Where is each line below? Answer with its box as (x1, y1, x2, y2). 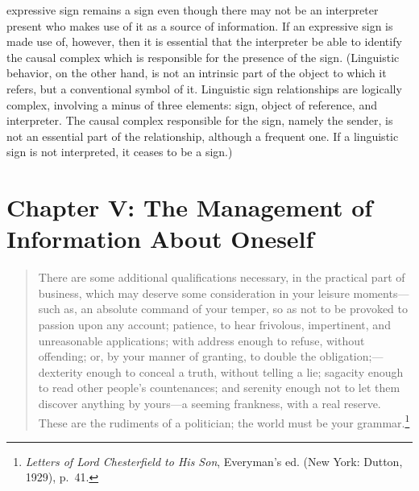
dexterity (38, 363, 83, 380)
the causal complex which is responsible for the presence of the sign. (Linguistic (6, 48, 400, 65)
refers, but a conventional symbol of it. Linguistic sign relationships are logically (6, 80, 402, 97)
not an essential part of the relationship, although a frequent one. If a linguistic (6, 127, 399, 144)
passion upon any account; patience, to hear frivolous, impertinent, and (38, 316, 391, 333)
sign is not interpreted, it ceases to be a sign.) (6, 143, 233, 160)
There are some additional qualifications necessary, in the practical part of (38, 269, 405, 286)
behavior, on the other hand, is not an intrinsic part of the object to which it (6, 64, 387, 81)
